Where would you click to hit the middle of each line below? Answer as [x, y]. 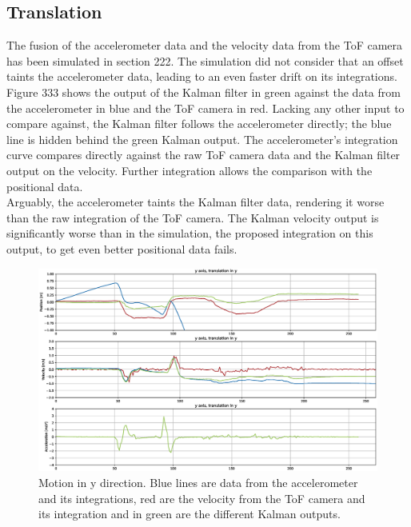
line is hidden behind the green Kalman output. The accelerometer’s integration [202, 139]
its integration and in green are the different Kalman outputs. [190, 514]
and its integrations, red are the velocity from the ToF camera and [202, 498]
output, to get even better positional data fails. [122, 248]
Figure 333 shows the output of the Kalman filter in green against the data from [204, 92]
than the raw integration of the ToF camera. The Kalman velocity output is [193, 217]
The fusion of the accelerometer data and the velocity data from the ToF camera [205, 45]
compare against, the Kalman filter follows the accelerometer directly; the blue [199, 124]
